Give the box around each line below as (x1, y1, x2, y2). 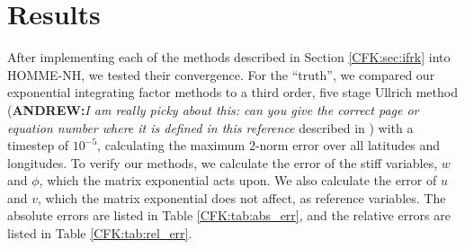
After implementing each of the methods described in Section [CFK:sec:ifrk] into (7, 48, 451, 67)
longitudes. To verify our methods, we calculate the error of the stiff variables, (7, 153, 438, 172)
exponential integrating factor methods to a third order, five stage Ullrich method (7, 83, 458, 102)
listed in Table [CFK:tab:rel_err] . (7, 224, 192, 243)
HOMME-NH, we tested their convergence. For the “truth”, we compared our (7, 65, 435, 84)
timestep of (7, 136, 69, 155)
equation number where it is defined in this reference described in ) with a (7, 118, 414, 137)
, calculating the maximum (97, 136, 246, 155)
